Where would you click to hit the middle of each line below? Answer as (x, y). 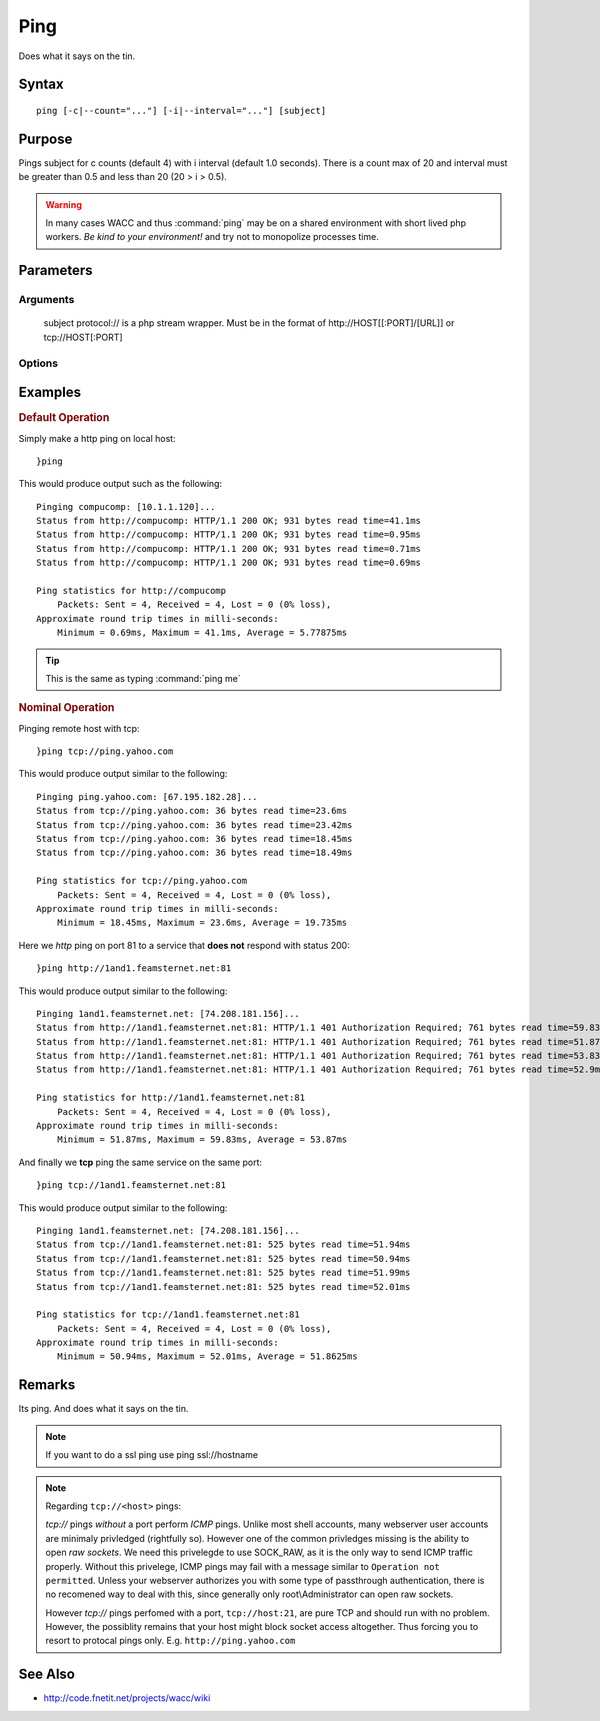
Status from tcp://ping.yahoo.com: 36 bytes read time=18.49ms (194, 853)
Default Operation (64, 418)
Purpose (45, 138)
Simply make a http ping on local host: (97, 438)
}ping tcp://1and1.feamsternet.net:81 (131, 1185)
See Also (46, 1674)
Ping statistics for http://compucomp (131, 591)
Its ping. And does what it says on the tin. (103, 1409)
